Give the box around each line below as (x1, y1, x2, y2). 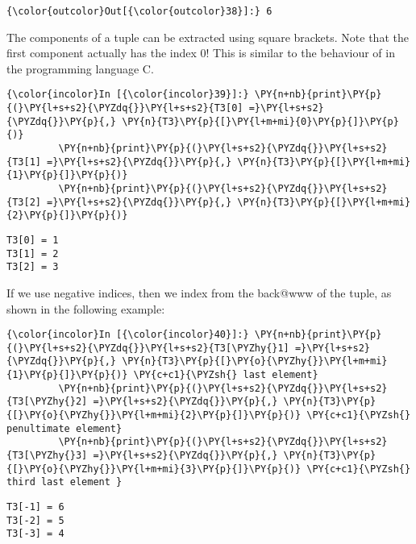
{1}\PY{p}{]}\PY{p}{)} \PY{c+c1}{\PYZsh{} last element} (6, 369, 318, 381)
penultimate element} (6, 422, 123, 434)
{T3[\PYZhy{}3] (6, 450, 88, 462)
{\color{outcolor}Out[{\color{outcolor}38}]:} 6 (6, 6, 272, 17)
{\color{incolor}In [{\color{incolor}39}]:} (6, 89, 249, 101)
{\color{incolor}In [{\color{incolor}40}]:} (6, 329, 249, 341)
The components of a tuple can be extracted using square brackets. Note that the (6, 28, 409, 45)
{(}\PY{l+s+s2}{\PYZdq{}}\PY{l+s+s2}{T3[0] (6, 102, 243, 114)
